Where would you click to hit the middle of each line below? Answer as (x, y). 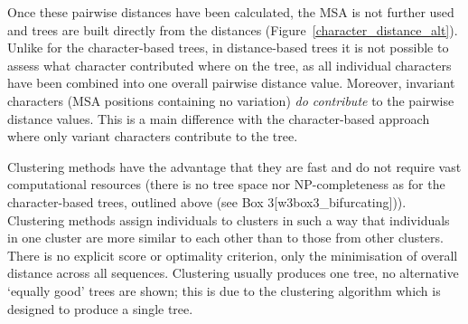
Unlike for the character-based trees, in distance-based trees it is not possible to (228, 48)
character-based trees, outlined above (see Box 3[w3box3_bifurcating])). (207, 201)
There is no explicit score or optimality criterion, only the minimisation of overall (233, 255)
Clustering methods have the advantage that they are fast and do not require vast (234, 166)
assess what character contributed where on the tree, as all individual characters (229, 65)
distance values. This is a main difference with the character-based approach (219, 118)
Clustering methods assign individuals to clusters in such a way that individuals (229, 219)
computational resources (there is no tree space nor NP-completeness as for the (226, 184)
